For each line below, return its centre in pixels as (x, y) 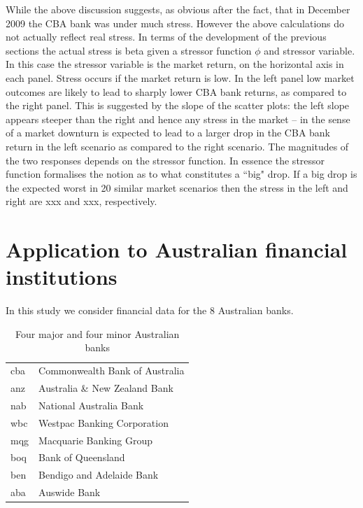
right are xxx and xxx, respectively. (81, 201)
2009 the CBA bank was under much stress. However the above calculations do (175, 23)
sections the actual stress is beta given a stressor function (129, 50)
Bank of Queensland (82, 457)
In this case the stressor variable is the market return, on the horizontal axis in (175, 64)
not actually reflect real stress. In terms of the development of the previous (166, 37)
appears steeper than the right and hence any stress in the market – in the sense (178, 119)
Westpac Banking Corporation (104, 422)
